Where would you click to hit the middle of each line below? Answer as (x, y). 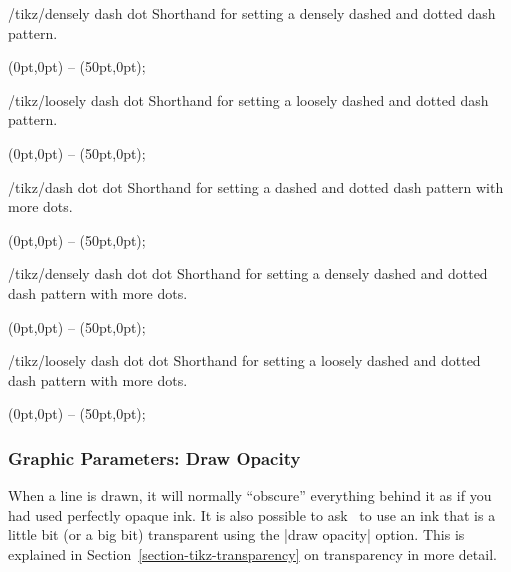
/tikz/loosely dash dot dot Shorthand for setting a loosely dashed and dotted (244, 360)
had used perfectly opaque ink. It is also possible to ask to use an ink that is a (252, 514)
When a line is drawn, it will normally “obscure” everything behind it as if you (250, 495)
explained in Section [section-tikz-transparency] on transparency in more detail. (252, 553)
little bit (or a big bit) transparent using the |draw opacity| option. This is (236, 534)
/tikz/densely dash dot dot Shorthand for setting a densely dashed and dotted (248, 273)
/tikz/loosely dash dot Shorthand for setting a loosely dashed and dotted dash (248, 99)
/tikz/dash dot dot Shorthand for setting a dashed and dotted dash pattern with (256, 186)
